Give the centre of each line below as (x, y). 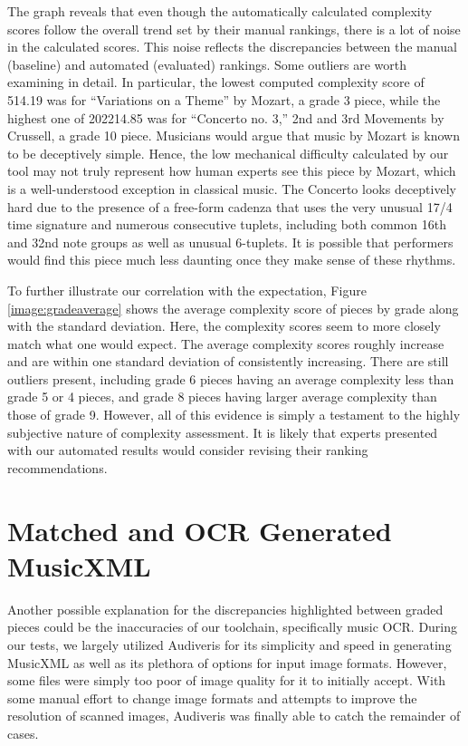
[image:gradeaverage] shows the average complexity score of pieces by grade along (233, 308)
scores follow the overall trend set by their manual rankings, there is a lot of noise (234, 29)
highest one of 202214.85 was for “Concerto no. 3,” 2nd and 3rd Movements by (226, 117)
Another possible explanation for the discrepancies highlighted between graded (225, 609)
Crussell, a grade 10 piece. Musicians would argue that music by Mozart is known (234, 136)
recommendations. (57, 467)
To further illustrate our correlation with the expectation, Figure (187, 290)
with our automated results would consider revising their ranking (188, 450)
